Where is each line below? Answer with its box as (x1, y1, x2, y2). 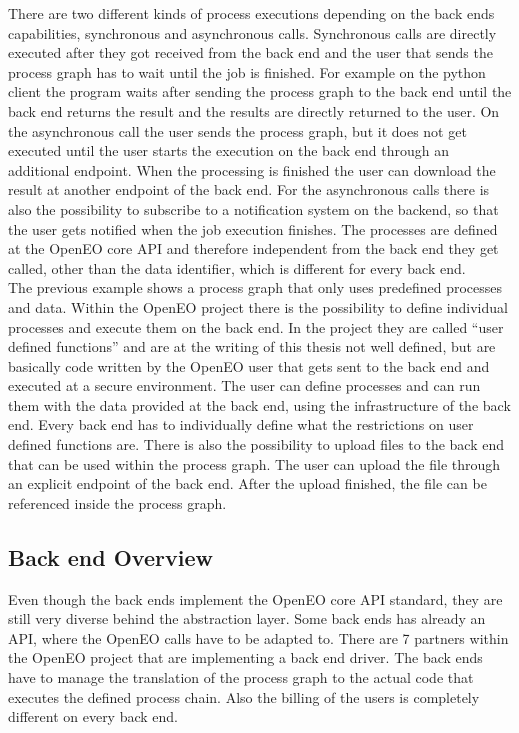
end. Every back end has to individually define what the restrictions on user (8, 414, 474, 435)
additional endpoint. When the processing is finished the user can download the (8, 159, 496, 180)
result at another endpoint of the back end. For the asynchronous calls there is (8, 179, 490, 200)
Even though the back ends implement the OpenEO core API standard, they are (8, 588, 503, 609)
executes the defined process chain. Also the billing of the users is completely (8, 686, 480, 707)
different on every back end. (8, 706, 179, 727)
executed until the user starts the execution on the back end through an (8, 140, 449, 161)
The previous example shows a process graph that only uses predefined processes (8, 277, 503, 298)
